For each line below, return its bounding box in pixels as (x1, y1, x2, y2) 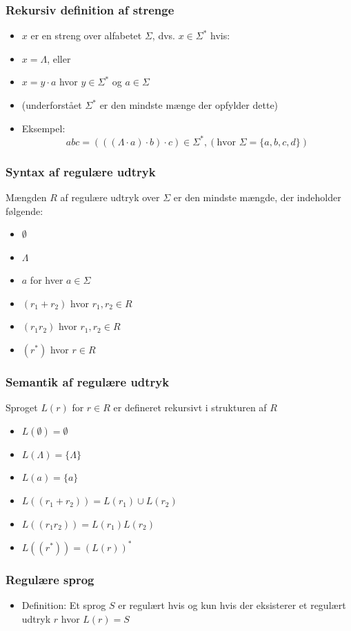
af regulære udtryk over (60, 189, 160, 204)
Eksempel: (21, 121, 66, 135)
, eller (47, 51, 71, 65)
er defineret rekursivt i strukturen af (113, 400, 267, 415)
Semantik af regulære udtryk (6, 373, 170, 390)
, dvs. (152, 28, 175, 43)
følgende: (6, 203, 43, 218)
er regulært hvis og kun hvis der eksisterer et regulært (118, 597, 346, 612)
